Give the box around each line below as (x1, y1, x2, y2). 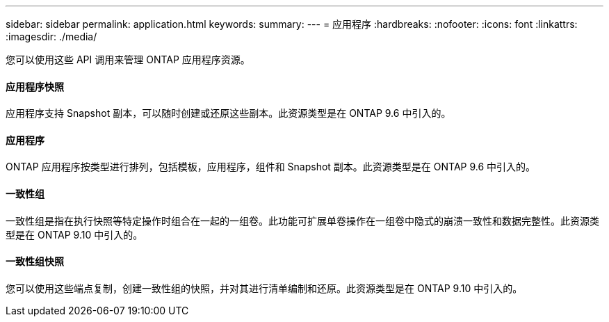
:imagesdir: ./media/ (6, 31, 97, 42)
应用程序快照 (6, 80, 64, 92)
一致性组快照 (6, 255, 64, 268)
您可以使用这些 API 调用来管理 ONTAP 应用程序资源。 (6, 54, 250, 65)
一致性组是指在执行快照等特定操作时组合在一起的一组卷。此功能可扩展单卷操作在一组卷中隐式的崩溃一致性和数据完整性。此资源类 (6, 214, 599, 227)
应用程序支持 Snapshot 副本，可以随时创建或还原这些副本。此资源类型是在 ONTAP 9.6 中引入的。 (6, 107, 451, 120)
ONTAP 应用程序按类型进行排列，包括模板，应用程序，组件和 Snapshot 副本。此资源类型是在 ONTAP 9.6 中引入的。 (6, 161, 536, 173)
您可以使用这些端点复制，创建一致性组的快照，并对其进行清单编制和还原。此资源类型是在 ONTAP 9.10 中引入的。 (6, 282, 523, 294)
